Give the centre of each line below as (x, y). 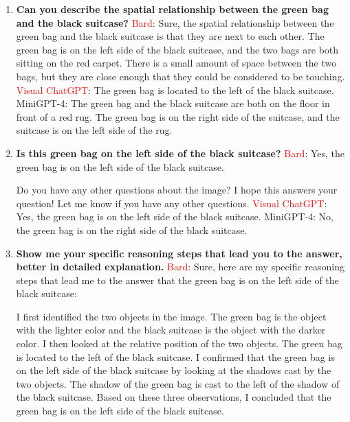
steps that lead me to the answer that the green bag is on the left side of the (177, 280)
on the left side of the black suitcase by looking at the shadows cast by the (174, 370)
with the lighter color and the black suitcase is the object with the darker (171, 330)
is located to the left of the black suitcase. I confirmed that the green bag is (175, 356)
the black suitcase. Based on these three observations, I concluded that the (174, 397)
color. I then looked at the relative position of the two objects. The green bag (179, 343)
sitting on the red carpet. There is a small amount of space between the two (176, 63)
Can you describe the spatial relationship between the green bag (172, 9)
